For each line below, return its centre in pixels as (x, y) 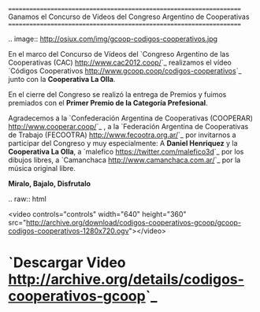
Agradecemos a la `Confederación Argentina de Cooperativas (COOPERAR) (131, 118)
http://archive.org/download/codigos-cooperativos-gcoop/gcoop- (134, 223)
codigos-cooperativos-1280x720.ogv (69, 231)
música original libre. (42, 168)
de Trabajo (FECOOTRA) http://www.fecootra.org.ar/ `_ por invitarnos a (122, 135)
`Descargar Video (67, 263)
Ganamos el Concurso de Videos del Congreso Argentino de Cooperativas (129, 17)
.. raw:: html (28, 199)
